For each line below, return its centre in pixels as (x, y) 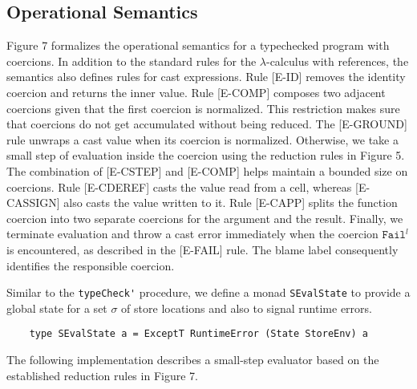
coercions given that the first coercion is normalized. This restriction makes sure (203, 108)
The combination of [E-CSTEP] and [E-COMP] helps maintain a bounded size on (207, 170)
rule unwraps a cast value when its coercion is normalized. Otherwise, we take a (202, 139)
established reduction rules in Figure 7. (102, 375)
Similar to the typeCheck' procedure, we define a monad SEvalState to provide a (208, 292)
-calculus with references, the (337, 61)
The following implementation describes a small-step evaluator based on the (193, 360)
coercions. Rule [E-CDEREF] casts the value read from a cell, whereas (179, 186)
